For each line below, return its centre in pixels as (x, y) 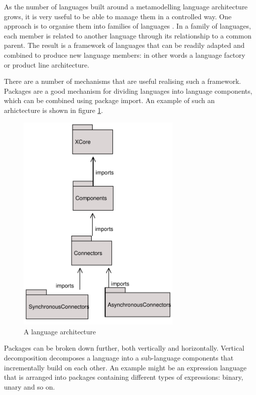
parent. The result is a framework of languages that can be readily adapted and (124, 45)
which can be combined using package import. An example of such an (110, 100)
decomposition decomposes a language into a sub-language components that (119, 357)
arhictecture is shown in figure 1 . (54, 110)
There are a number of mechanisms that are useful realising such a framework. (123, 81)
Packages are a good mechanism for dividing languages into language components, (128, 90)
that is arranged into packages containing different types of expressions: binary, (124, 377)
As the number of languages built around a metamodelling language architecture (126, 6)
